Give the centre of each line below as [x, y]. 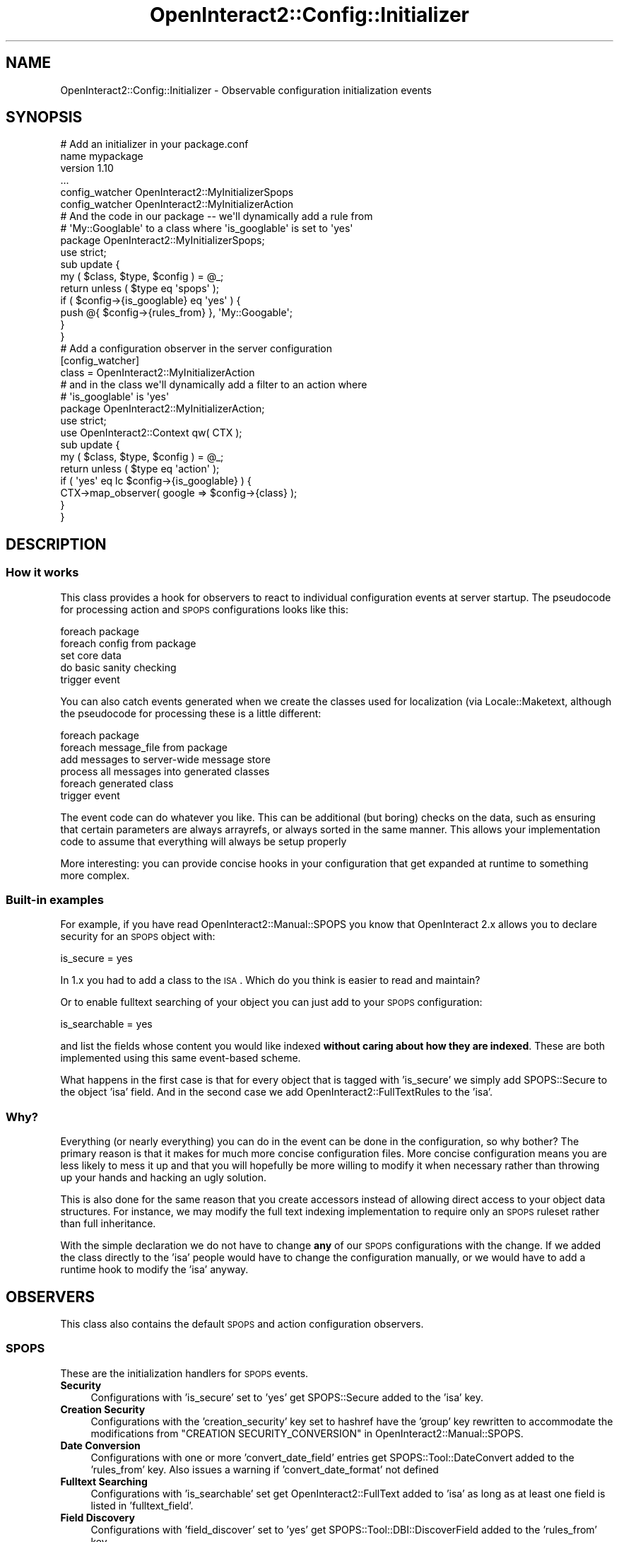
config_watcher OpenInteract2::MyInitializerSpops [177, 192]
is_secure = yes [96, 958]
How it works [42, 573]
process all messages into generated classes [165, 771]
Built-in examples [55, 900]
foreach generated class [117, 783]
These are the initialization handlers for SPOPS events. [184, 1373]
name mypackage [102, 156]
